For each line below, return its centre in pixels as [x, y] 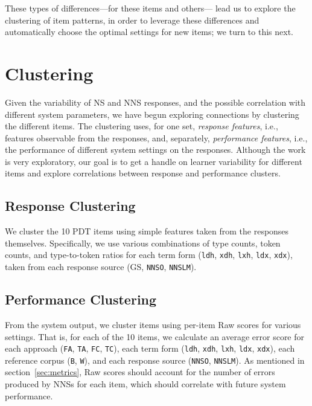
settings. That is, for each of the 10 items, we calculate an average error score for [155, 336]
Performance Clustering [81, 299]
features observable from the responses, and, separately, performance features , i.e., [156, 137]
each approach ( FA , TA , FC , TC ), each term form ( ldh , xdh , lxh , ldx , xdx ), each [150, 348]
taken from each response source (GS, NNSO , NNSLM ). [101, 267]
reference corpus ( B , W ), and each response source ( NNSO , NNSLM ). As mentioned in [155, 360]
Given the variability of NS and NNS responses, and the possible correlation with [155, 102]
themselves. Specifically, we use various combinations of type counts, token [143, 243]
